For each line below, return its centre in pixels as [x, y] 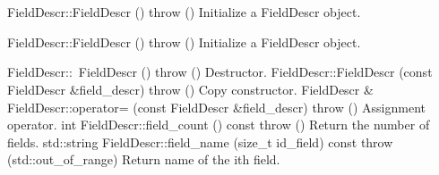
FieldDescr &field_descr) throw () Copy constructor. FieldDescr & [190, 89]
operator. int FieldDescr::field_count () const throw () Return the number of [219, 125]
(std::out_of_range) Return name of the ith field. [144, 159]
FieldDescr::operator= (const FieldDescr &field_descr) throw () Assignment [216, 107]
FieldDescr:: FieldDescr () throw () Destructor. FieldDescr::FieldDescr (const [220, 72]
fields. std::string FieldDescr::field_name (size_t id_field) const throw [200, 142]
